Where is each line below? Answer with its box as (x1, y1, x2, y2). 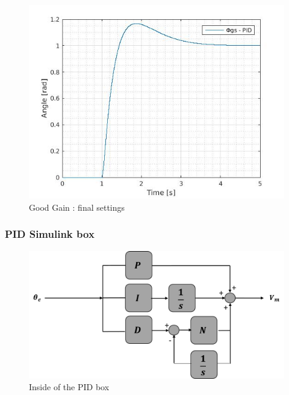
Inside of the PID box (29, 381, 110, 393)
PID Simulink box (5, 226, 95, 241)
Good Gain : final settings (29, 201, 125, 213)
